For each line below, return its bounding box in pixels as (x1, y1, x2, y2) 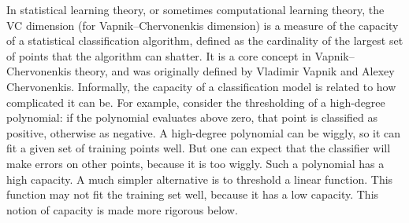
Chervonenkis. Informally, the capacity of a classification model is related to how (6, 78, 396, 94)
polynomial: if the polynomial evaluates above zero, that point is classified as (6, 109, 377, 126)
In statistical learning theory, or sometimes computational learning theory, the (6, 2, 385, 17)
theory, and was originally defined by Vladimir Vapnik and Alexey (74, 63, 395, 79)
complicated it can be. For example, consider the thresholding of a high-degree (6, 93, 385, 110)
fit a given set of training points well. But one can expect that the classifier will (6, 140, 391, 156)
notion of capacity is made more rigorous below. (6, 201, 238, 218)
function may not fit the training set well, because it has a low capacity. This (6, 186, 379, 203)
